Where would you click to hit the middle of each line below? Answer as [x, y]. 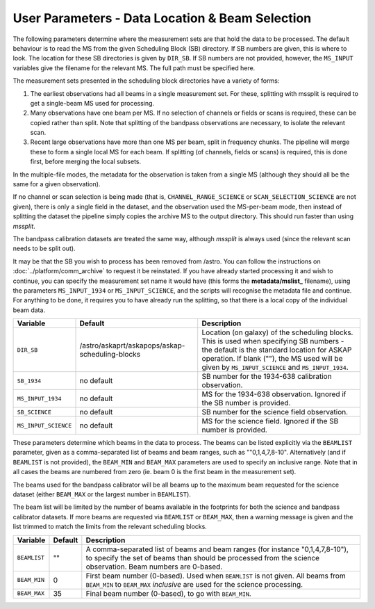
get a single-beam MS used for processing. [92, 103]
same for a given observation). [57, 184]
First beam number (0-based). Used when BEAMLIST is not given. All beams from [216, 576]
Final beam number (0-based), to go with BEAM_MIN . [168, 593]
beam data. [29, 310]
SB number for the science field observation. [275, 412]
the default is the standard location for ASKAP [277, 350]
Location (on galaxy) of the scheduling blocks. [277, 332]
